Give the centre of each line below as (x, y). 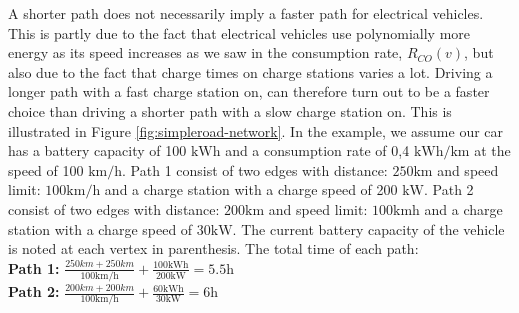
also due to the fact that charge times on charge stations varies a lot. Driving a (250, 71)
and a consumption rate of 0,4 (317, 150)
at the (492, 150)
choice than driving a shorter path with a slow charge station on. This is (230, 110)
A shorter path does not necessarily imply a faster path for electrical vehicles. (246, 13)
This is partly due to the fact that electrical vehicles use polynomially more (239, 32)
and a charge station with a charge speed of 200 (251, 189)
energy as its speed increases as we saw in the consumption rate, (205, 52)
